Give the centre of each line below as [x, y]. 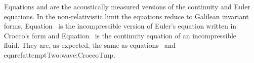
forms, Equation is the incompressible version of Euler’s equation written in [120, 26]
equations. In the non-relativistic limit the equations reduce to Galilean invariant [127, 16]
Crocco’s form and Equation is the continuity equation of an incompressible [120, 35]
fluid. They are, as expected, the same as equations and [90, 45]
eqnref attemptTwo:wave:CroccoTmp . [60, 54]
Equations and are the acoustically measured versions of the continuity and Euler [127, 6]
